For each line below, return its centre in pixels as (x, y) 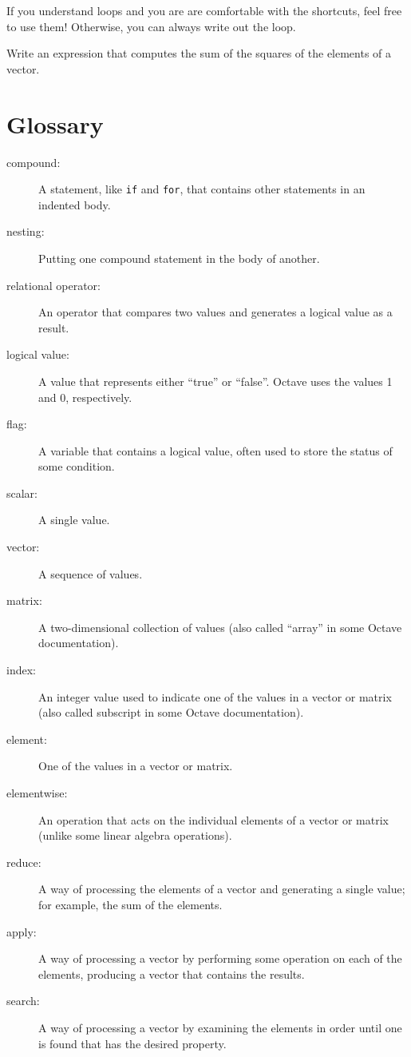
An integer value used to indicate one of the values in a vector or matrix (215, 696)
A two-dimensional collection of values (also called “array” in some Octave (220, 627)
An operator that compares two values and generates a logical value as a (215, 312)
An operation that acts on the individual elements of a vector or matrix (213, 819)
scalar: (22, 493)
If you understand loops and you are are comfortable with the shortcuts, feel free (204, 10)
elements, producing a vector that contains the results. (172, 974)
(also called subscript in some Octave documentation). (171, 712)
